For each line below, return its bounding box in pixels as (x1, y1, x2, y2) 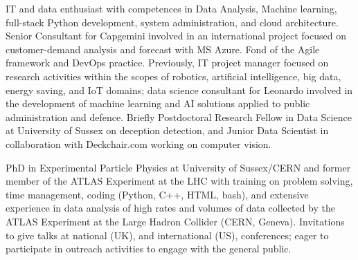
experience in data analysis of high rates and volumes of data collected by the (6, 201, 335, 215)
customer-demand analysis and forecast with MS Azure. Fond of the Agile (6, 41, 320, 56)
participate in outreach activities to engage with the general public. (6, 241, 292, 256)
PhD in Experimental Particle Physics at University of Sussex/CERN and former (6, 160, 351, 174)
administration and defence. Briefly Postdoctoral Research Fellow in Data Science (6, 109, 352, 124)
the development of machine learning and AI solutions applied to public (6, 96, 310, 111)
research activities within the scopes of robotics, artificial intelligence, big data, (6, 68, 341, 83)
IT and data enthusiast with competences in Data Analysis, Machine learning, (6, 1, 337, 15)
